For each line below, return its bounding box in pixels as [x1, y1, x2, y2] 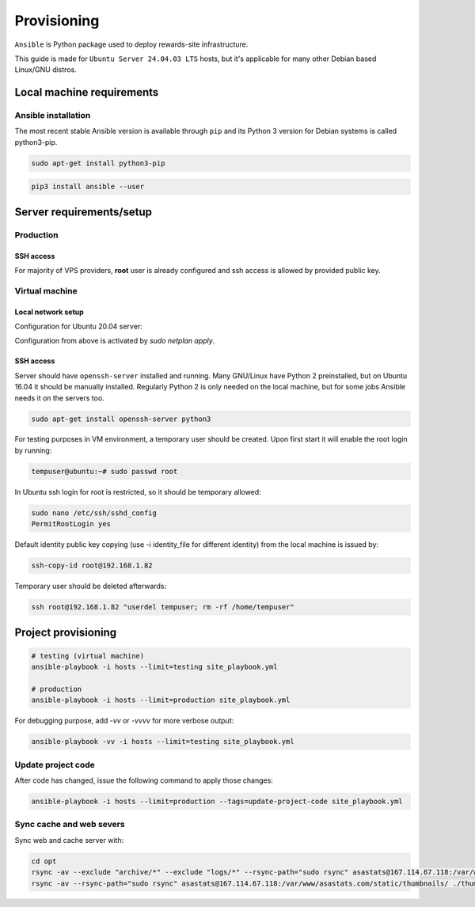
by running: [14, 446, 52, 455]
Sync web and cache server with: [14, 835, 124, 844]
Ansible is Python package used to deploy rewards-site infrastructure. [14, 40, 249, 49]
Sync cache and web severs [14, 819, 126, 830]
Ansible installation [14, 110, 91, 121]
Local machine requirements [14, 85, 159, 99]
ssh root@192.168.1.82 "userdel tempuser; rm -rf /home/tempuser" [31, 602, 294, 612]
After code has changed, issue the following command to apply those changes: [14, 776, 273, 785]
